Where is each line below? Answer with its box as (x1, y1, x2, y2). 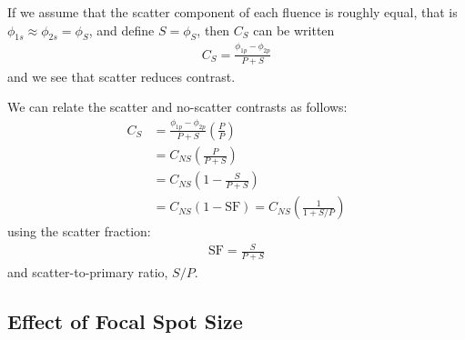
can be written (253, 20, 335, 39)
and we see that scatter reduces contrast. (7, 66, 236, 85)
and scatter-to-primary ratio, (7, 263, 168, 282)
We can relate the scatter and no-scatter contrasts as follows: (7, 97, 348, 116)
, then (197, 20, 230, 39)
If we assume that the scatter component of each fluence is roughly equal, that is (7, 3, 458, 21)
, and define (88, 20, 155, 39)
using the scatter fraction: (7, 222, 151, 241)
